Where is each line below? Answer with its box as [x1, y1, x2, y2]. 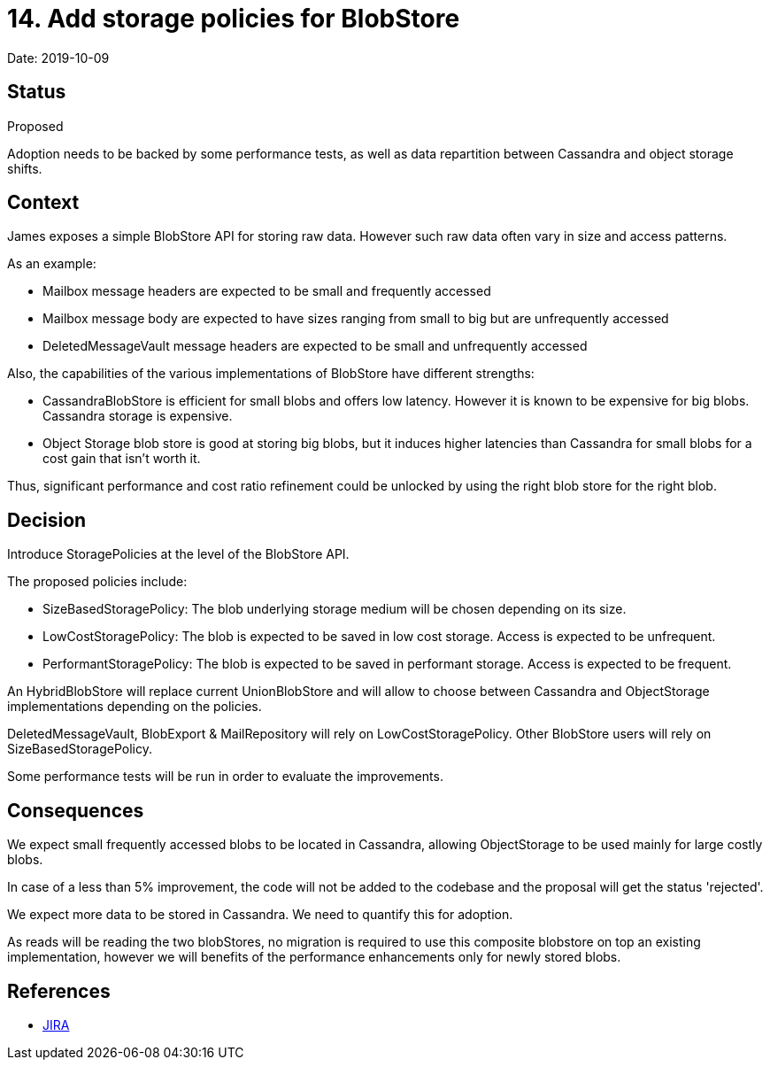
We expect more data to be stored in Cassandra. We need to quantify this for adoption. [7, 907, 513, 923]
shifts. [7, 160, 42, 176]
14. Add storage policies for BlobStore [7, 4, 460, 34]
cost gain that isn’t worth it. [42, 451, 201, 467]
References [7, 979, 111, 1002]
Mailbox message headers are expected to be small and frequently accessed [42, 283, 491, 299]
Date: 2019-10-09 [7, 50, 110, 66]
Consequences [7, 799, 144, 822]
